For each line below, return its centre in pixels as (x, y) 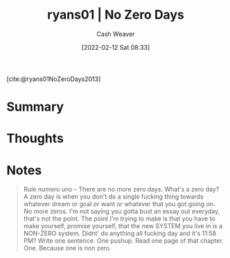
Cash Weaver (116, 34)
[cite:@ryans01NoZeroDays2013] (54, 79)
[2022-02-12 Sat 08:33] (116, 47)
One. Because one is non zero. (67, 248)
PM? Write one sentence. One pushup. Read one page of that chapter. (124, 241)
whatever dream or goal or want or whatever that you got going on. (119, 204)
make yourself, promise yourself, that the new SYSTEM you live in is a (123, 226)
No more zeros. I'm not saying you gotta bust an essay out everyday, (122, 212)
